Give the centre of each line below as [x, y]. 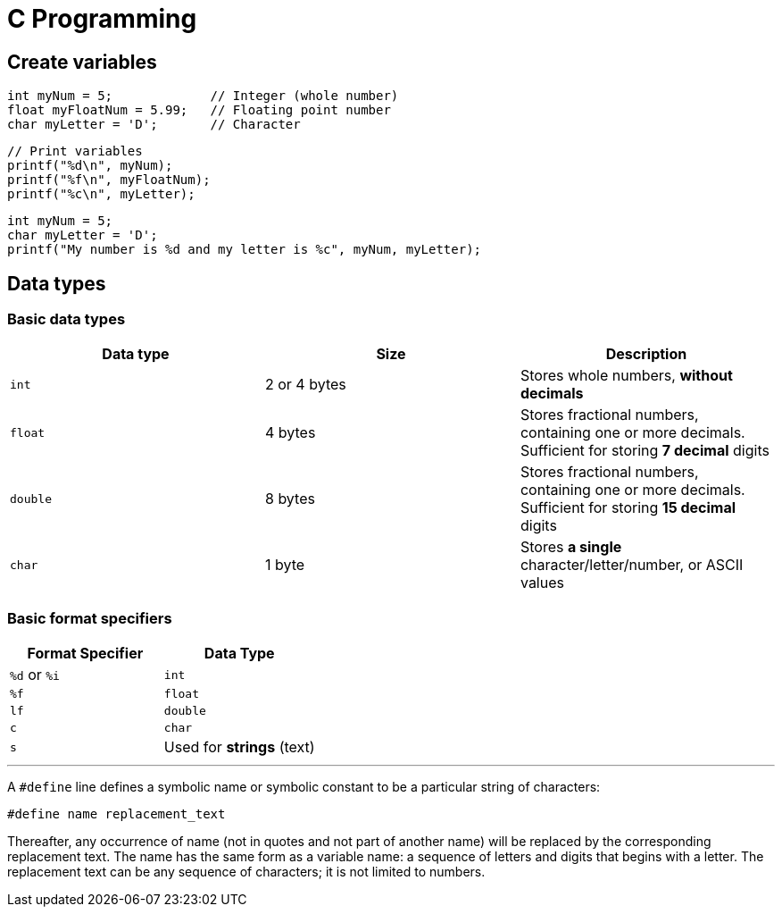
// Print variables [75, 151]
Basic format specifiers [90, 618]
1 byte [285, 565]
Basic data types [67, 319]
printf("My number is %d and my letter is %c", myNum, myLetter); [245, 250]
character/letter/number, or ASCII [632, 565]
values [542, 583]
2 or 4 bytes [305, 385]
